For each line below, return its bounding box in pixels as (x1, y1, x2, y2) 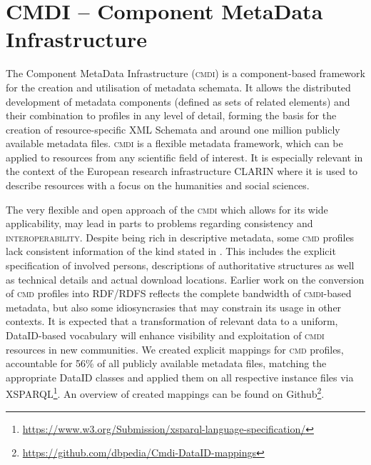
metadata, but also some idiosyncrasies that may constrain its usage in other (6, 299, 342, 314)
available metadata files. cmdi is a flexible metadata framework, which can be (6, 136, 343, 151)
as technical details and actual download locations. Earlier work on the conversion (6, 271, 365, 286)
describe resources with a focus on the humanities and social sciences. (6, 178, 310, 193)
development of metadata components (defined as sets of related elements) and (6, 94, 350, 109)
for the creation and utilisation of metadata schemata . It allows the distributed (6, 79, 351, 94)
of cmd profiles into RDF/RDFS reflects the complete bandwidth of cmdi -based (6, 286, 352, 301)
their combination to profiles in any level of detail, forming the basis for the (6, 108, 337, 123)
